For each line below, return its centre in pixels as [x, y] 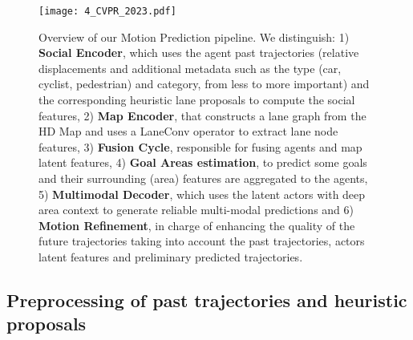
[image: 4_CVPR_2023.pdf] [107, 11]
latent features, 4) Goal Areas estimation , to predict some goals [203, 162]
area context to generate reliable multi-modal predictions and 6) [196, 210]
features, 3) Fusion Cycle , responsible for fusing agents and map [200, 146]
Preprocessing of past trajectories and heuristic [207, 300]
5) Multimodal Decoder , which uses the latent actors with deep [202, 194]
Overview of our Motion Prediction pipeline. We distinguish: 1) [194, 36]
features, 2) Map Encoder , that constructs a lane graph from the [202, 115]
